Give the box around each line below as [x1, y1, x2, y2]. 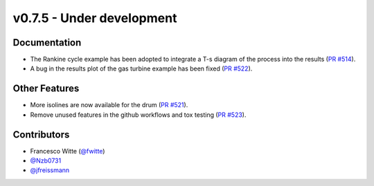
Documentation [12, 37, 82, 48]
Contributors [12, 129, 70, 140]
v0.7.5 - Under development [12, 10, 177, 26]
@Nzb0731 [30, 156, 62, 165]
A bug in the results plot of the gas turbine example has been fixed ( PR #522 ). [30, 64, 253, 73]
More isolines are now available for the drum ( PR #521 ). [30, 101, 188, 109]
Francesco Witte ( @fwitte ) [30, 147, 105, 155]
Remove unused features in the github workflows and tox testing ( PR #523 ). [30, 111, 247, 119]
